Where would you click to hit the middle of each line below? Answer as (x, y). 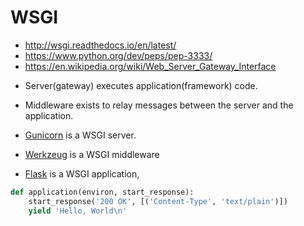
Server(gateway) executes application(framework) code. (141, 85)
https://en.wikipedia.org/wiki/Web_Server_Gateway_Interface (150, 66)
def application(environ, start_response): (102, 192)
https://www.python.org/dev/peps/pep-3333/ (118, 55)
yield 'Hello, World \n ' (78, 211)
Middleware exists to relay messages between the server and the (159, 105)
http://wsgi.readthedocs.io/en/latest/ (100, 45)
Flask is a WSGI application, (82, 173)
